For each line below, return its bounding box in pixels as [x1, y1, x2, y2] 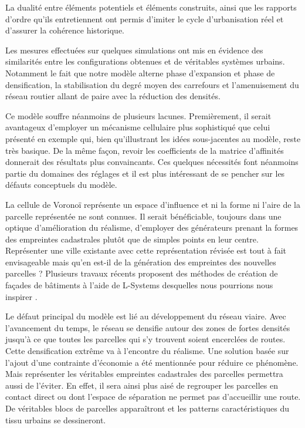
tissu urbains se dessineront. [5, 413, 106, 426]
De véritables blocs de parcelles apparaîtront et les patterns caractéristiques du [5, 402, 289, 414]
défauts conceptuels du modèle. [5, 178, 117, 191]
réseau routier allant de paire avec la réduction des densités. [5, 90, 221, 102]
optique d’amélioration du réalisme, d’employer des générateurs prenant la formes [5, 221, 299, 234]
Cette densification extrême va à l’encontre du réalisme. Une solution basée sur [5, 345, 289, 357]
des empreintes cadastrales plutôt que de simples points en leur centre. [5, 232, 259, 245]
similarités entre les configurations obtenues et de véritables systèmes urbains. [5, 55, 285, 68]
